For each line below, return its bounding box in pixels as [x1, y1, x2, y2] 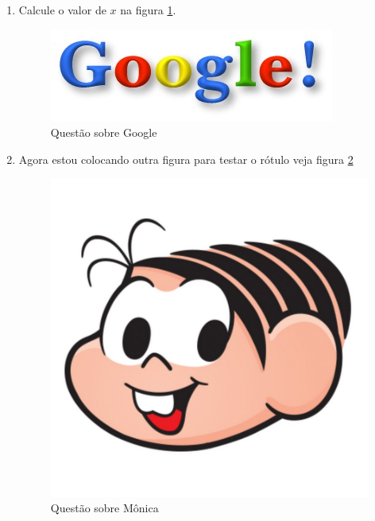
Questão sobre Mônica [50, 500, 159, 516]
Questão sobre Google [50, 124, 157, 141]
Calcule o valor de [18, 2, 106, 17]
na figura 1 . [120, 2, 176, 17]
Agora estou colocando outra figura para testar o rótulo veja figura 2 [18, 150, 354, 167]
